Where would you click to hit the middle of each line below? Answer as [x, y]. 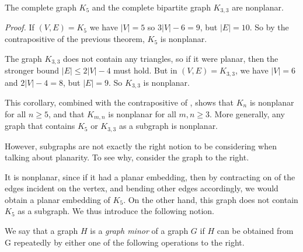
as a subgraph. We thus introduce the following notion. [116, 211]
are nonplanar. [258, 7]
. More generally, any [247, 113]
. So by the [269, 27]
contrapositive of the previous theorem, [75, 39]
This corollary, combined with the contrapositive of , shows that [119, 102]
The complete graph [41, 7]
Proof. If [20, 27]
